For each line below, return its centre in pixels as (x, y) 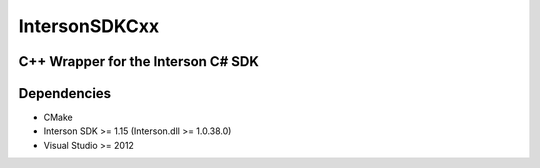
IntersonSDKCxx (89, 26)
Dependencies (65, 93)
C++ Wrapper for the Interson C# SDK (139, 61)
